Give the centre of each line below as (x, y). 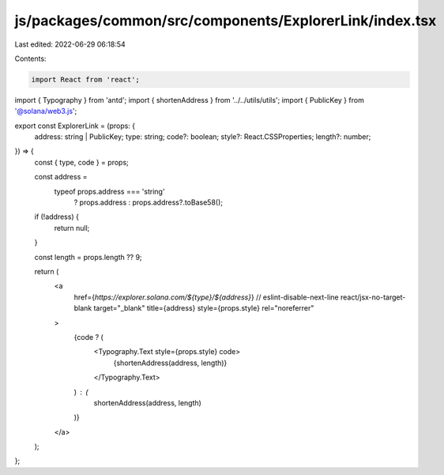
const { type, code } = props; (82, 162)
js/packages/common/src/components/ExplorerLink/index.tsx (226, 21)
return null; (72, 228)
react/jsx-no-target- (373, 297)
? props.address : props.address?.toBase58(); (148, 202)
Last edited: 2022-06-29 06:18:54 (70, 44)
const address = (61, 177)
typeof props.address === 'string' (109, 191)
